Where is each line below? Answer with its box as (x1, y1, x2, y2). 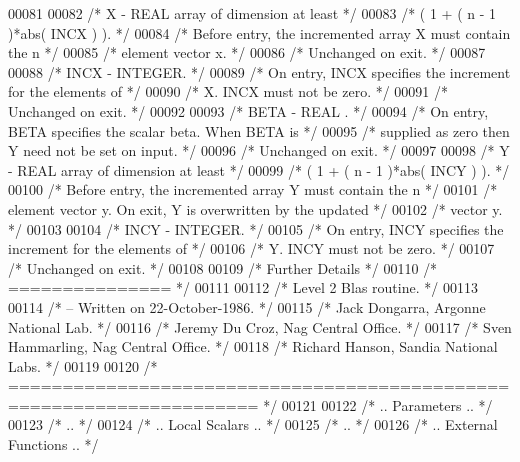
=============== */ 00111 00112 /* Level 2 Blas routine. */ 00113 (8, 277, 478, 298)
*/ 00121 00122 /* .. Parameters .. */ (263, 394, 493, 415)
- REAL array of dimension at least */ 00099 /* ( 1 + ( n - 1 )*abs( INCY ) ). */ (8, 159, 510, 180)
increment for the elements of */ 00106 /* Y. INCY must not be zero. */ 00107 (8, 238, 495, 259)
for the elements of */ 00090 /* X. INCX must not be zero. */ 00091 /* (8, 81, 449, 102)
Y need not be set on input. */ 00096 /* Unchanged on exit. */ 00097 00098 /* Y (8, 140, 510, 161)
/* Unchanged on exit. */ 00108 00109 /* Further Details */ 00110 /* (8, 257, 438, 278)
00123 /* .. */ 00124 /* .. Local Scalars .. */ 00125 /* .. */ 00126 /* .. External (8, 414, 498, 435)
